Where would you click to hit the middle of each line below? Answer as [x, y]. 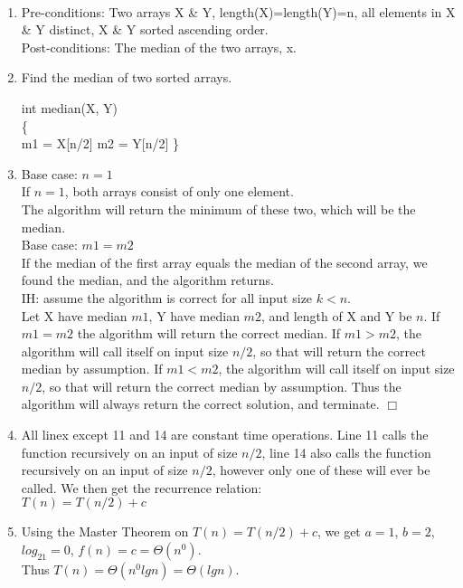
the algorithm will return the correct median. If [209, 333]
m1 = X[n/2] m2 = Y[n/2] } [100, 143]
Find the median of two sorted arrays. [127, 77]
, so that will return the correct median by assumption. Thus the [222, 386]
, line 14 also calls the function [346, 452]
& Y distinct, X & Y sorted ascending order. [145, 29]
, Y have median [194, 315]
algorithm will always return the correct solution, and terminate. [200, 404]
